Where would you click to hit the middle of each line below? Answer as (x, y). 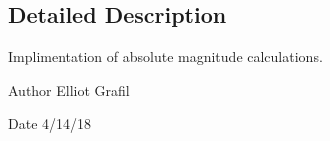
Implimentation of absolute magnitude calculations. (165, 56)
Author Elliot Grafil (69, 89)
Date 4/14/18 (50, 123)
